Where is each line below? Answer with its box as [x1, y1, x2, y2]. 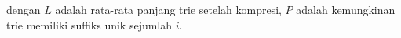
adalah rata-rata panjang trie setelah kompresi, [55, 2, 282, 17]
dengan [6, 2, 41, 17]
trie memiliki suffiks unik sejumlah [6, 16, 173, 33]
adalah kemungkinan [296, 2, 396, 17]
